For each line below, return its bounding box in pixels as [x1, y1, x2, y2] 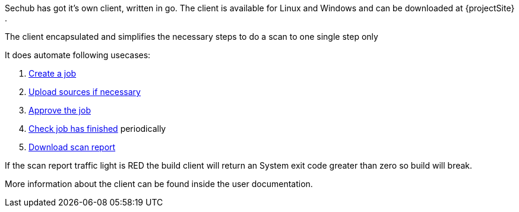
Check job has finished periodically [29, 124, 166, 134]
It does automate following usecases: [5, 50, 151, 60]
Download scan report [29, 142, 116, 152]
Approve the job [29, 105, 91, 115]
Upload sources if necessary [29, 87, 141, 97]
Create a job [29, 68, 77, 78]
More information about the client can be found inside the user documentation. [5, 179, 313, 189]
